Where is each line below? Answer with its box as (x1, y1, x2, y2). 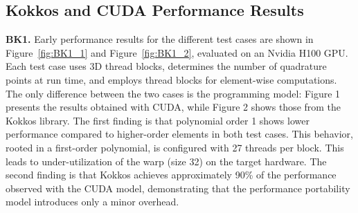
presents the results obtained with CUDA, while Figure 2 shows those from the (6, 100, 341, 114)
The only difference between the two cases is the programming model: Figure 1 (6, 86, 341, 100)
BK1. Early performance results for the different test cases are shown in (6, 32, 314, 46)
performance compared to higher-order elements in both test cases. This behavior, (6, 127, 353, 141)
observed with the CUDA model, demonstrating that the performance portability (6, 180, 350, 195)
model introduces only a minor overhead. (6, 194, 179, 209)
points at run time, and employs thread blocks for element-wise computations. (6, 72, 337, 86)
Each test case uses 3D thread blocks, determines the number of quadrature (6, 59, 327, 73)
